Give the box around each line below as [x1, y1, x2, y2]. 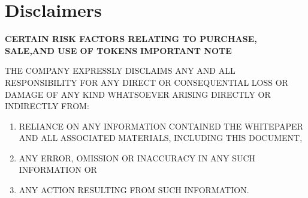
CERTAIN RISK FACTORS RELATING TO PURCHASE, [5, 32, 257, 45]
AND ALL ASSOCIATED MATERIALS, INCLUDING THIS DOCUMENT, [19, 131, 303, 144]
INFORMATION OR [19, 163, 97, 176]
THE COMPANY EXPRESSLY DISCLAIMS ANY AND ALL [5, 64, 235, 77]
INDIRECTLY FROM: [5, 100, 89, 112]
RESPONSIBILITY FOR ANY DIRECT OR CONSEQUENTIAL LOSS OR [5, 76, 288, 88]
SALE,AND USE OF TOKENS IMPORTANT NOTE [5, 44, 232, 56]
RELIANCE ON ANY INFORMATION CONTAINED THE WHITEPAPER [19, 119, 303, 132]
